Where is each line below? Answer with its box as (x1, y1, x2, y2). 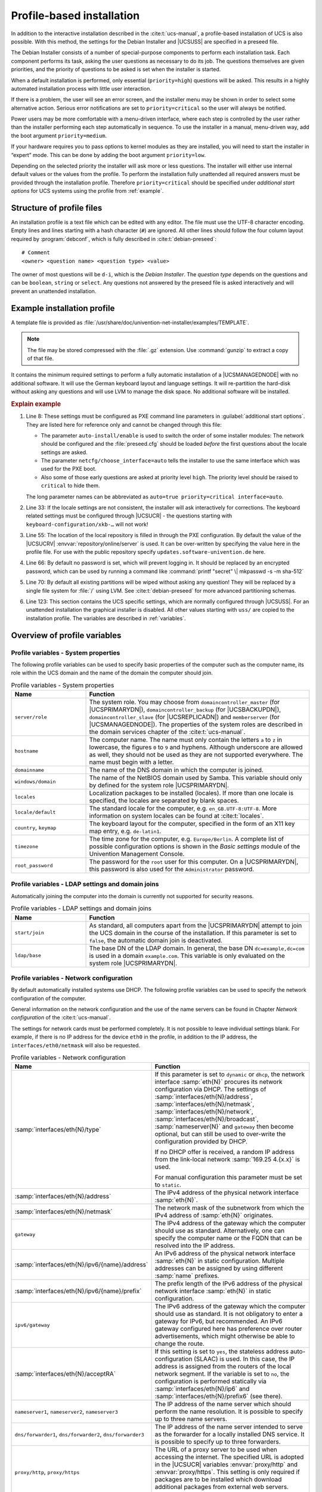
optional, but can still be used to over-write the (154, 1130, 286, 1138)
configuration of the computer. (11, 994, 86, 1002)
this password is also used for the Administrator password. (89, 865, 255, 874)
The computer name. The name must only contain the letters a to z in (89, 736, 283, 744)
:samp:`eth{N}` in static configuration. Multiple (154, 1257, 285, 1265)
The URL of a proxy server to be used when (154, 1445, 277, 1454)
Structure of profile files (11, 203, 103, 213)
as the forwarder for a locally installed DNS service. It (154, 1430, 305, 1438)
